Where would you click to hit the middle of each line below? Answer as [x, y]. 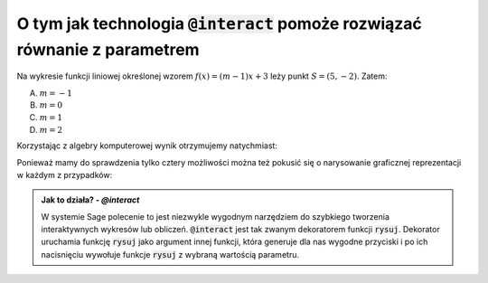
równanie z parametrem [108, 49]
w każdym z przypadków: [65, 175]
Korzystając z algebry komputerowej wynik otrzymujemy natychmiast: [147, 146]
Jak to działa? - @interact [90, 200]
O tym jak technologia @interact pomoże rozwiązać [219, 24]
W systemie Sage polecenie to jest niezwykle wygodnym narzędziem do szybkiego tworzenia [216, 216]
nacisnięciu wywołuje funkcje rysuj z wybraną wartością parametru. [170, 254]
